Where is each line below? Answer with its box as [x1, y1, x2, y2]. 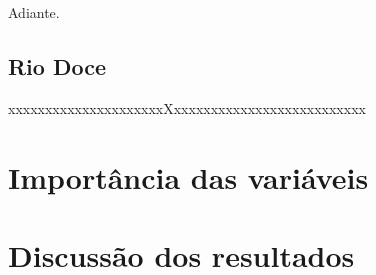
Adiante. [8, 2, 60, 22]
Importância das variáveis [8, 156, 369, 197]
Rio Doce [8, 50, 107, 81]
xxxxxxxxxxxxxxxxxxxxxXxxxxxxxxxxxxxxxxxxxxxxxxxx [8, 97, 366, 118]
